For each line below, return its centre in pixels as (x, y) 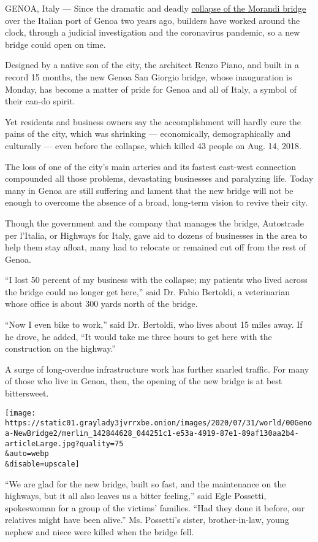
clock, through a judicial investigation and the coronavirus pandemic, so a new (153, 32)
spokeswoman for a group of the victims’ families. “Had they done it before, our (155, 507)
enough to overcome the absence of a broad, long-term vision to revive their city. (156, 202)
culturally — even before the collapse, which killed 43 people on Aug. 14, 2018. (153, 145)
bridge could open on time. (55, 44)
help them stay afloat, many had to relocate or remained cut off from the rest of (156, 247)
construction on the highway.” (60, 348)
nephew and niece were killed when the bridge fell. (100, 531)
